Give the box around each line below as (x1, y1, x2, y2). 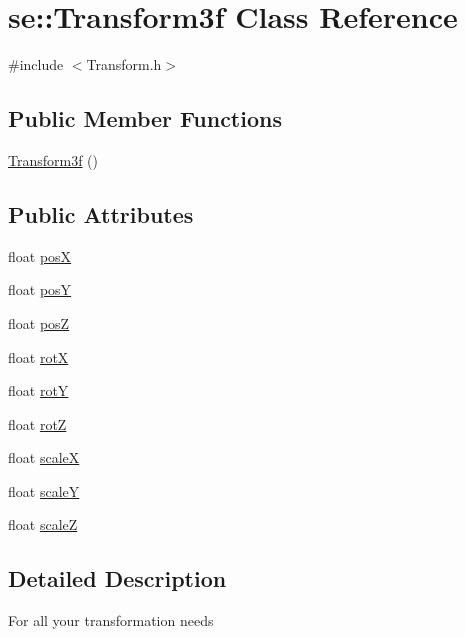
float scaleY (8, 480, 80, 501)
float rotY (8, 380, 69, 401)
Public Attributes (8, 198, 194, 229)
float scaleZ (8, 514, 78, 535)
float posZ (8, 312, 70, 333)
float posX (8, 245, 72, 266)
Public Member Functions (8, 103, 282, 134)
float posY (8, 279, 72, 300)
